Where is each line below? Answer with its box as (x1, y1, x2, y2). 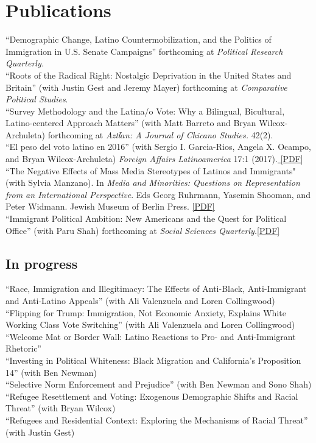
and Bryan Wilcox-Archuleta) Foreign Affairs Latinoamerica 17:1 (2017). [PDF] (5, 152, 303, 165)
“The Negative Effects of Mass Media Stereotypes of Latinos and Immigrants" (5, 164, 296, 177)
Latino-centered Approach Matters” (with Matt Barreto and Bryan (5, 116, 256, 129)
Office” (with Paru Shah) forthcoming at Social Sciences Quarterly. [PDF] (5, 224, 280, 236)
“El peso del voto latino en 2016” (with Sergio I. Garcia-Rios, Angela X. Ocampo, (5, 140, 311, 153)
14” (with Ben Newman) (5, 366, 97, 378)
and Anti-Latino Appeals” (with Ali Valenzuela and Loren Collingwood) (5, 294, 275, 307)
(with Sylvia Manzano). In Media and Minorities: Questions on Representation (5, 176, 300, 189)
